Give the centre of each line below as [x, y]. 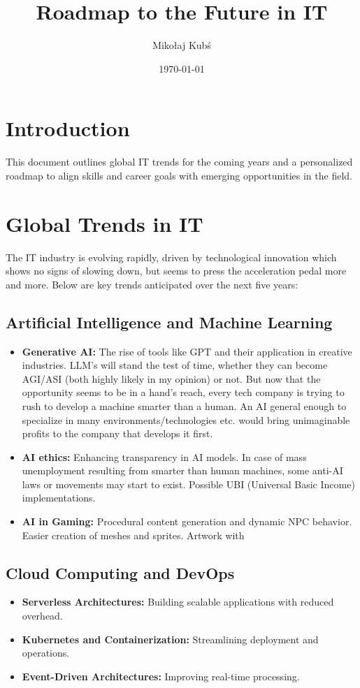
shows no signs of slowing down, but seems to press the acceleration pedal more [176, 271]
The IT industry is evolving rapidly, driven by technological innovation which [171, 257]
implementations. [59, 498]
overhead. [42, 616]
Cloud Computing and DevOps [120, 572]
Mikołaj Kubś [182, 45]
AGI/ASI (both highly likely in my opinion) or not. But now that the [171, 378]
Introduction [68, 128]
